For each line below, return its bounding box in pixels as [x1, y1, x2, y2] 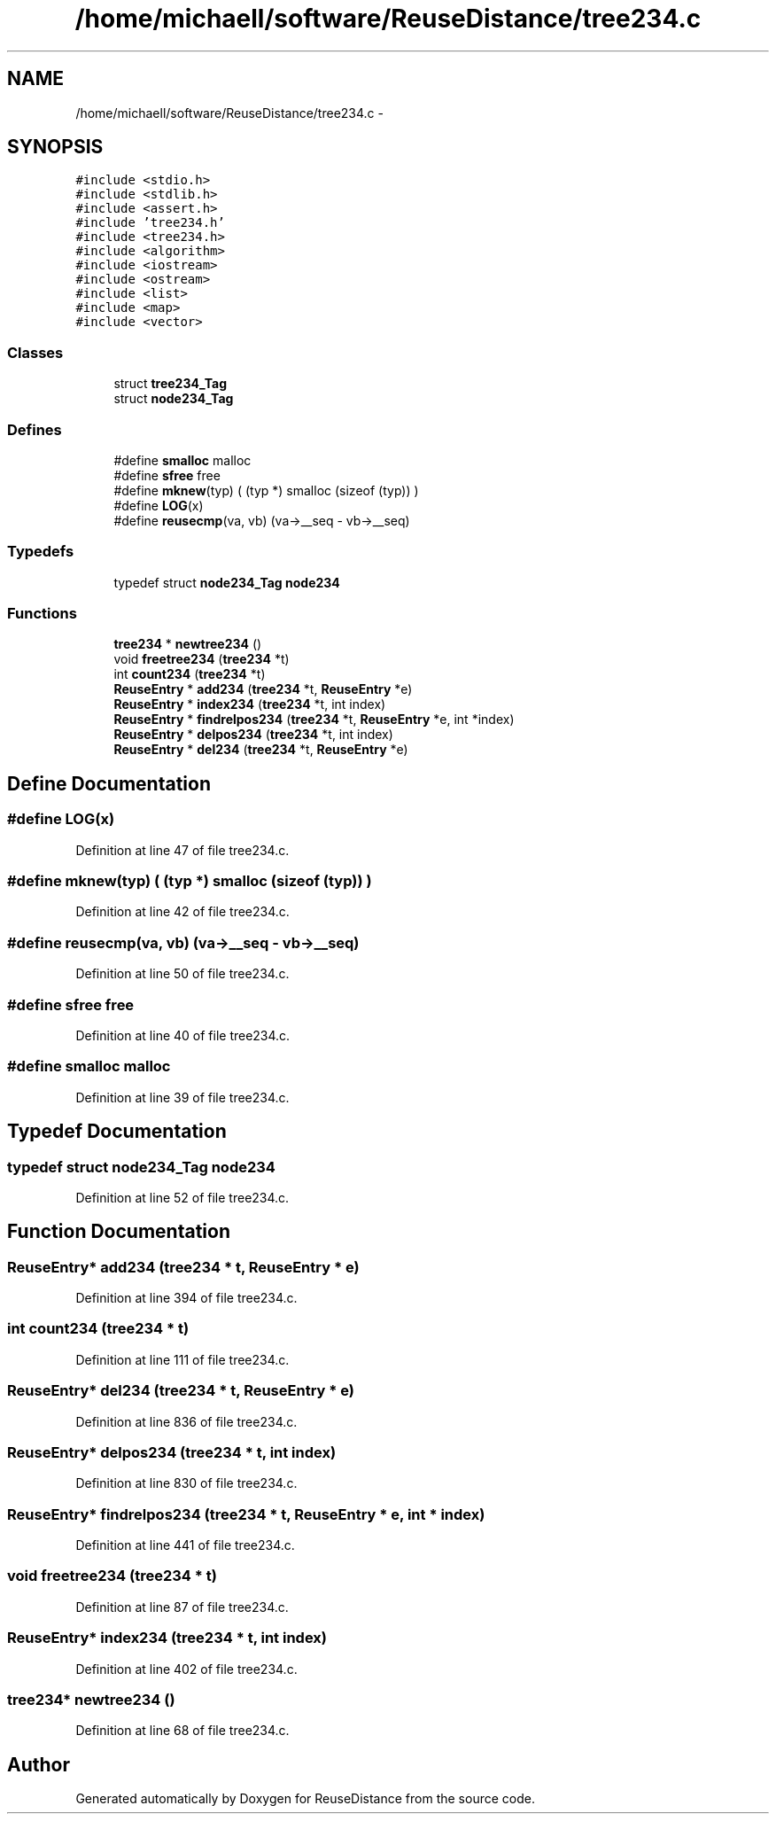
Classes [7, 343, 64, 362]
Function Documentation [7, 1220, 230, 1243]
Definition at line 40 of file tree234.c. [75, 1027, 291, 1043]
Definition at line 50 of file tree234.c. [75, 966, 290, 982]
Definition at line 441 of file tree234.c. [75, 1537, 295, 1553]
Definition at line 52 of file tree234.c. [75, 1189, 290, 1205]
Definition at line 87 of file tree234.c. [75, 1599, 289, 1615]
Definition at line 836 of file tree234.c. [75, 1413, 298, 1429]
